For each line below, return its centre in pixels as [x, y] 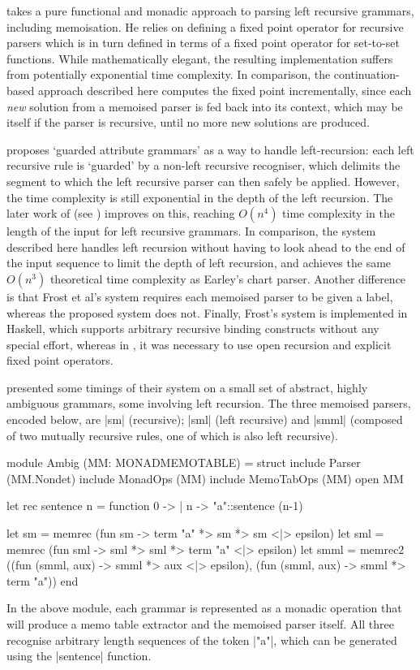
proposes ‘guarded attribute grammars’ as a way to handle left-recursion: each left [210, 149]
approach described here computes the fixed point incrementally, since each [225, 90]
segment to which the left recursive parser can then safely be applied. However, [203, 181]
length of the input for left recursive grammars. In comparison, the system [191, 231]
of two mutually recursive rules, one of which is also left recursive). [172, 435]
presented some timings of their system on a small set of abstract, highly [187, 387]
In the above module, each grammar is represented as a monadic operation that [204, 608]
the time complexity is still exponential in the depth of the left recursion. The [200, 197]
